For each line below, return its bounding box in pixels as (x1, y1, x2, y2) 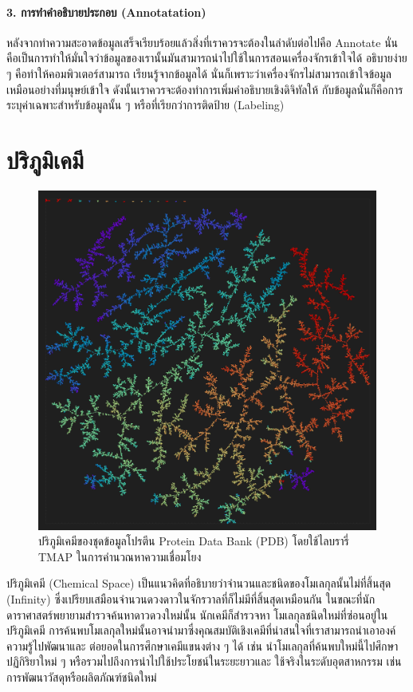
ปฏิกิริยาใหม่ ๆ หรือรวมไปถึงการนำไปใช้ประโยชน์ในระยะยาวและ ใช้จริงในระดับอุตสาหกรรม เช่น (6, 653, 402, 670)
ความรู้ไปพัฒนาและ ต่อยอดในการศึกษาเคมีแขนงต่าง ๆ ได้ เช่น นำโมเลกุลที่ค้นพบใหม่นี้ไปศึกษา (6, 637, 399, 654)
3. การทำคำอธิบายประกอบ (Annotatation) (6, 3, 206, 20)
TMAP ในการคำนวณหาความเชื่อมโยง (38, 548, 202, 564)
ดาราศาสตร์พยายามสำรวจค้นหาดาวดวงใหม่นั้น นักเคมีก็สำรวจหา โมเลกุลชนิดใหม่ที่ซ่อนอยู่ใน (6, 606, 388, 623)
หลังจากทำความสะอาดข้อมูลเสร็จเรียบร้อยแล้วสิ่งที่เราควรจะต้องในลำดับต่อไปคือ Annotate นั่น (6, 33, 399, 50)
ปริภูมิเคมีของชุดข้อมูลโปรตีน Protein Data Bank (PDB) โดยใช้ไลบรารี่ (38, 533, 349, 549)
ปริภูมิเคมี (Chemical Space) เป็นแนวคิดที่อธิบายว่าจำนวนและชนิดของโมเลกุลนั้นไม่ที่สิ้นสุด (6, 575, 391, 592)
